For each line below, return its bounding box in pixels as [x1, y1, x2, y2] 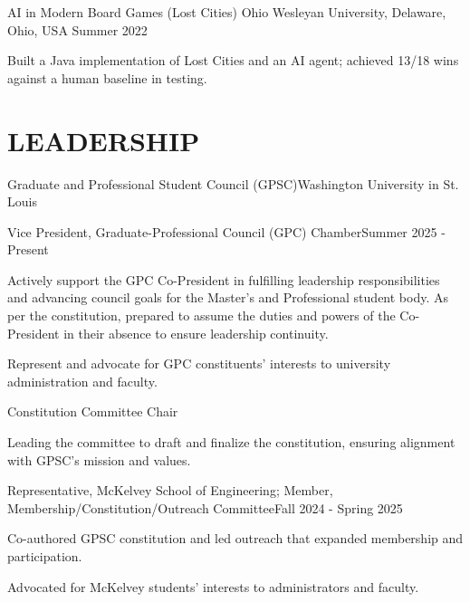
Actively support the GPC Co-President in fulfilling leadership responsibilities [7, 270, 440, 289]
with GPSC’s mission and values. [7, 450, 191, 469]
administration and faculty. [7, 371, 158, 390]
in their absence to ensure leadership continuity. [63, 323, 329, 342]
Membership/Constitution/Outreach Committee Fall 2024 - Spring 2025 [7, 498, 403, 517]
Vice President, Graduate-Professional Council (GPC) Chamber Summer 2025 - [7, 222, 446, 241]
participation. [7, 547, 82, 565]
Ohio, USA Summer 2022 [7, 20, 148, 39]
